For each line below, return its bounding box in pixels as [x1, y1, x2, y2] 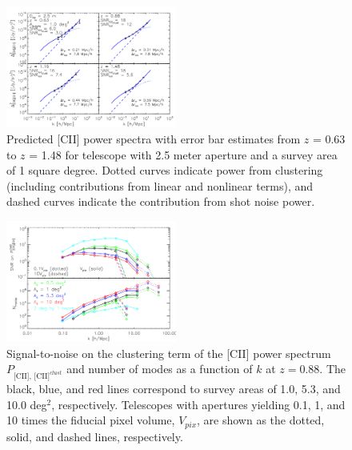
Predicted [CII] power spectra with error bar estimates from [6, 130, 301, 147]
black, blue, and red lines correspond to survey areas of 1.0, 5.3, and [6, 380, 341, 397]
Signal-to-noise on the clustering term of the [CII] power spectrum [6, 344, 331, 361]
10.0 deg [6, 396, 47, 412]
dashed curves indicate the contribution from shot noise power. [6, 193, 315, 210]
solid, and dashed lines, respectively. [6, 428, 183, 444]
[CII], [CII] [14, 372, 50, 381]
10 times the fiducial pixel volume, [6, 412, 175, 428]
